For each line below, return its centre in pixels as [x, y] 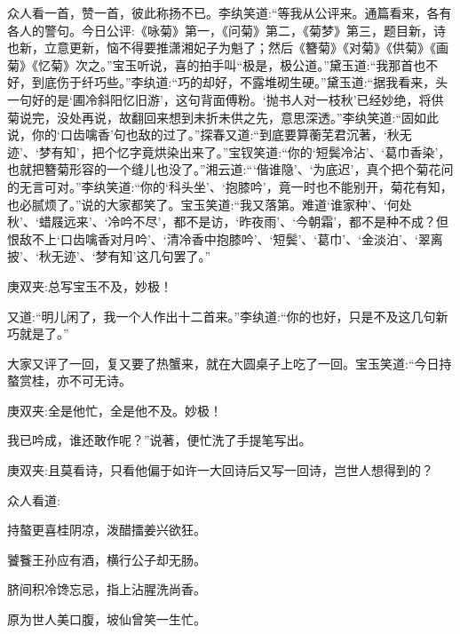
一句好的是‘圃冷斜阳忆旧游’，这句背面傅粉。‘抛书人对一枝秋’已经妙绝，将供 [226, 99]
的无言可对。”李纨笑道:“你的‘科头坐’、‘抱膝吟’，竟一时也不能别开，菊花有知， [230, 186]
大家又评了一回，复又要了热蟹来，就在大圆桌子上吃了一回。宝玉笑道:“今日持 [230, 363]
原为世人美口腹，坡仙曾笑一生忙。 [107, 619]
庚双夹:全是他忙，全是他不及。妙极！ [115, 410]
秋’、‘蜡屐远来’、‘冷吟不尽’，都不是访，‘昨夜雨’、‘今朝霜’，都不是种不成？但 [228, 222]
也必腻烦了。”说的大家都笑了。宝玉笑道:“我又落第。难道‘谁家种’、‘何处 [210, 204]
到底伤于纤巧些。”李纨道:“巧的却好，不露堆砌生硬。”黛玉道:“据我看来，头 [240, 82]
